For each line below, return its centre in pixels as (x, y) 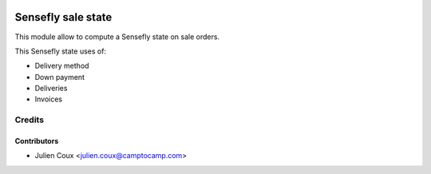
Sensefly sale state (63, 17)
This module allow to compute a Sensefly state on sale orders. (117, 37)
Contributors (37, 141)
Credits (29, 120)
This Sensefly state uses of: (61, 51)
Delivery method (62, 66)
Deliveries (51, 89)
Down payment (60, 77)
